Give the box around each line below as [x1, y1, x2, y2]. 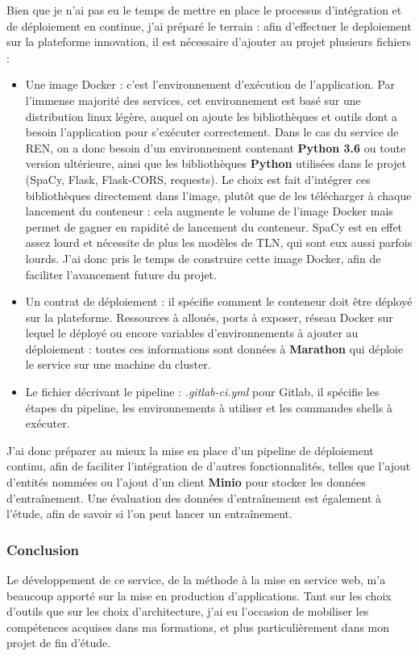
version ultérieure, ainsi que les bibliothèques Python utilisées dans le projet [25, 155, 407, 172]
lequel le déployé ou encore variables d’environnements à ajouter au [25, 324, 359, 341]
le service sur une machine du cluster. [25, 356, 211, 373]
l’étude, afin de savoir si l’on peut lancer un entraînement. [6, 505, 292, 522]
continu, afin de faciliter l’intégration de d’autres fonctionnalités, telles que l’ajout [6, 458, 411, 474]
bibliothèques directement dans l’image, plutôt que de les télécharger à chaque [25, 186, 412, 203]
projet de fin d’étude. [6, 634, 111, 651]
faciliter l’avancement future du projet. [25, 265, 217, 282]
